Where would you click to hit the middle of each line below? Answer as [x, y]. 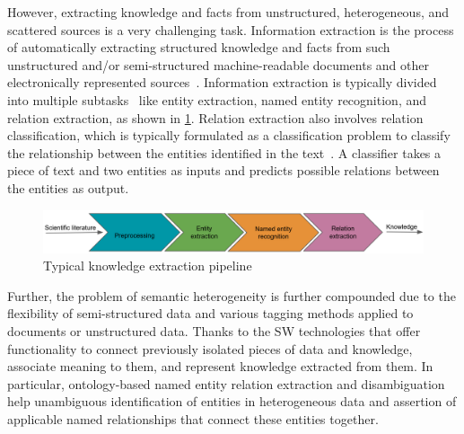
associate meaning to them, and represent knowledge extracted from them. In [220, 366]
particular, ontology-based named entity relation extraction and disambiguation [226, 383]
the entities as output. [68, 187]
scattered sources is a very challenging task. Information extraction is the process [231, 29]
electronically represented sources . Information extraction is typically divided [222, 82]
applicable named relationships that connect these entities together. [193, 418]
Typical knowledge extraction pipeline [148, 266]
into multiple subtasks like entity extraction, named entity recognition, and [217, 99]
